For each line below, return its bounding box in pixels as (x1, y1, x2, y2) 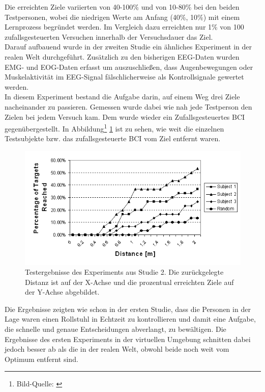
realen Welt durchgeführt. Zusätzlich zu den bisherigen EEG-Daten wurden (5, 51, 240, 62)
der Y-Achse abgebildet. (25, 286, 100, 297)
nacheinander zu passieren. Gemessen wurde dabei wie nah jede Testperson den (5, 101, 252, 112)
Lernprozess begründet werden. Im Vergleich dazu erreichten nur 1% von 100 (5, 21, 244, 32)
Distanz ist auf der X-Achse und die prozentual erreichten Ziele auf (25, 276, 234, 287)
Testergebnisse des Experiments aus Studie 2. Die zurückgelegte (25, 267, 224, 277)
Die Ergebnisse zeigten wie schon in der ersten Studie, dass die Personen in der (5, 303, 251, 314)
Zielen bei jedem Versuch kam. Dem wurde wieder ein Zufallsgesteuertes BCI (5, 111, 245, 122)
